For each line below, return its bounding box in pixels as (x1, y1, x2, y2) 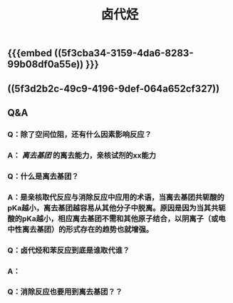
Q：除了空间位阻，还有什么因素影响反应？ (7, 129, 152, 139)
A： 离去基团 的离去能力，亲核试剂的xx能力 (7, 150, 157, 160)
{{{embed (7, 47, 53, 59)
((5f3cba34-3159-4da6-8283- (54, 47, 194, 59)
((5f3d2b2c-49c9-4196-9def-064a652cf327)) (7, 83, 219, 95)
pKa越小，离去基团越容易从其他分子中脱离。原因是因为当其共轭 (7, 202, 226, 212)
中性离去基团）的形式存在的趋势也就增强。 (7, 224, 154, 234)
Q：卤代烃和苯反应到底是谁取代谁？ (7, 245, 130, 255)
